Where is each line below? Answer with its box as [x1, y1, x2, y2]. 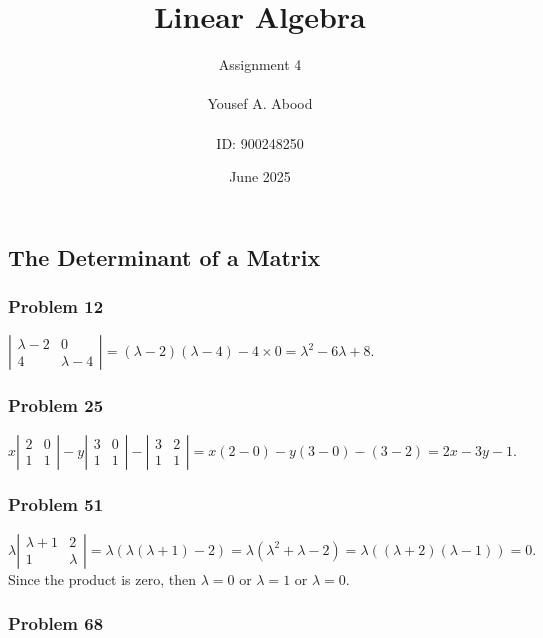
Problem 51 [8, 492, 104, 517]
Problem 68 [8, 611, 104, 636]
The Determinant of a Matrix [8, 241, 321, 272]
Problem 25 [8, 393, 104, 418]
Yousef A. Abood [207, 93, 313, 114]
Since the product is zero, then [8, 568, 196, 589]
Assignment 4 [218, 54, 302, 75]
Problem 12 [8, 294, 104, 318]
